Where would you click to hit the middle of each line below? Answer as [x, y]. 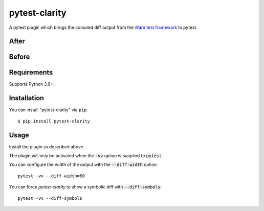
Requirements [31, 73]
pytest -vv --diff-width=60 [51, 176]
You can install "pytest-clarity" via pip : [48, 110]
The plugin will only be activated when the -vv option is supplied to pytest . [86, 156]
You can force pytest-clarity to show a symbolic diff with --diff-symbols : [85, 187]
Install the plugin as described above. [47, 146]
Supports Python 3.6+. [32, 84]
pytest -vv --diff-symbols [50, 198]
